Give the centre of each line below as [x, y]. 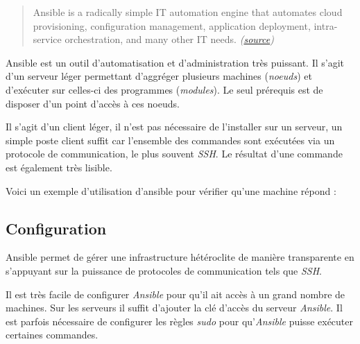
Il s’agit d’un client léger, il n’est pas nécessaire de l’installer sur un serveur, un [174, 127]
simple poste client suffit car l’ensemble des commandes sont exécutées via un [170, 140]
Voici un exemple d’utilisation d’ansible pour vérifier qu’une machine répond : [171, 190]
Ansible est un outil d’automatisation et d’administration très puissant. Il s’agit [175, 62]
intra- [326, 25]
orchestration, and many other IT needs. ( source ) [169, 39]
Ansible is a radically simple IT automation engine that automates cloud [188, 12]
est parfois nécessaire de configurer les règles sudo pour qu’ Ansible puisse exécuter [180, 321]
